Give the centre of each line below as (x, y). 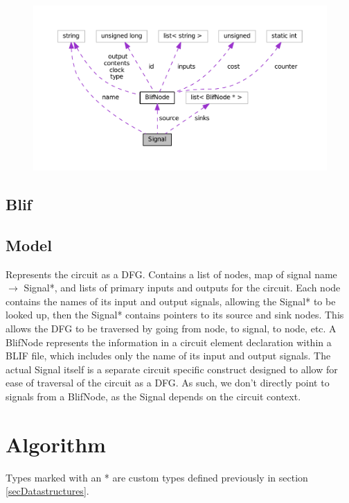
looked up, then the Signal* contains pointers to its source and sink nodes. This (175, 315)
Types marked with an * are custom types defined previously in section (157, 477)
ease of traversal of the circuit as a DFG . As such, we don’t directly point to (168, 383)
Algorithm (56, 444)
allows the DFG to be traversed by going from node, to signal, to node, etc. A (171, 328)
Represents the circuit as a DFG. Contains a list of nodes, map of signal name (171, 274)
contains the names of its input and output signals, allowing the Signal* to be (171, 301)
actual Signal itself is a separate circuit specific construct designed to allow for (172, 369)
